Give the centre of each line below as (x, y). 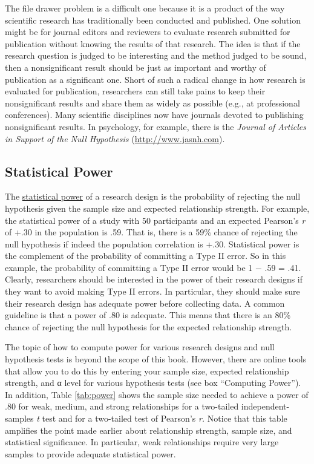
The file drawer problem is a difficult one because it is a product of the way (145, 8)
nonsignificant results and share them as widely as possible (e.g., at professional (152, 103)
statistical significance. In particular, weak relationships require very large (142, 442)
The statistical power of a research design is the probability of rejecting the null (153, 196)
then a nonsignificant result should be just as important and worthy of (136, 67)
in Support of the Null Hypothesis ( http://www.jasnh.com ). (115, 138)
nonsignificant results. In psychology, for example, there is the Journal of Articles (155, 126)
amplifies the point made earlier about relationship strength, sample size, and (149, 430)
